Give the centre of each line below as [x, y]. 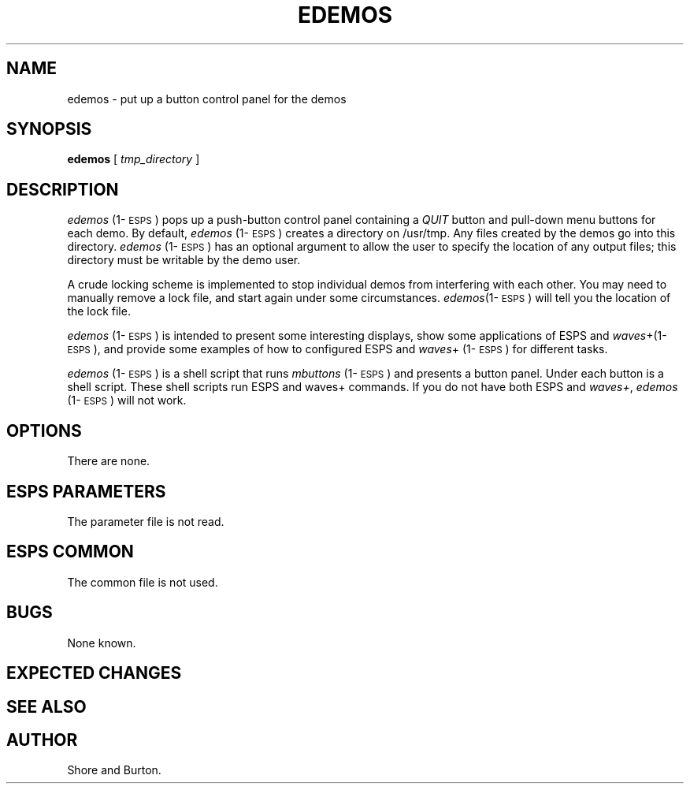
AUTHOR [42, 740]
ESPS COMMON [70, 552]
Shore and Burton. [114, 770]
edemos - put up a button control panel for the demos [207, 99]
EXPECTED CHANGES [94, 673]
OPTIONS [44, 430]
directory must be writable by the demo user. [184, 260]
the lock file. [99, 311]
